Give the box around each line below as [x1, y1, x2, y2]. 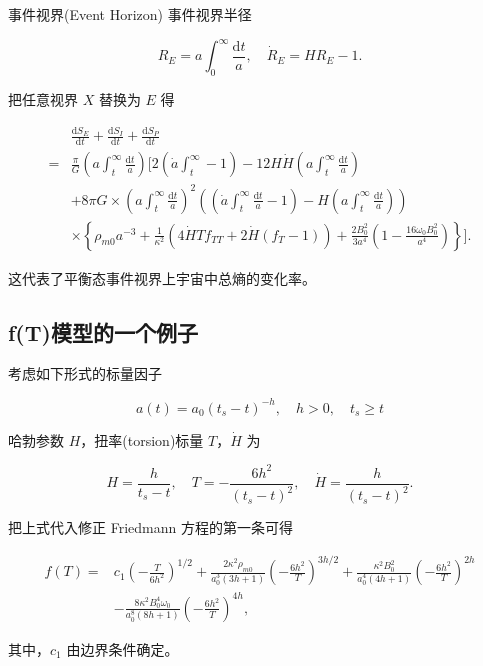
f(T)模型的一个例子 [8, 316, 198, 347]
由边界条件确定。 [66, 638, 179, 659]
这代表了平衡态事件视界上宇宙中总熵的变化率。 [8, 267, 316, 288]
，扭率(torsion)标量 [80, 429, 204, 450]
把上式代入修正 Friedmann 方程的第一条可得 [8, 517, 293, 538]
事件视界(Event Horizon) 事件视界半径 [8, 4, 252, 24]
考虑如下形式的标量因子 [8, 363, 162, 384]
